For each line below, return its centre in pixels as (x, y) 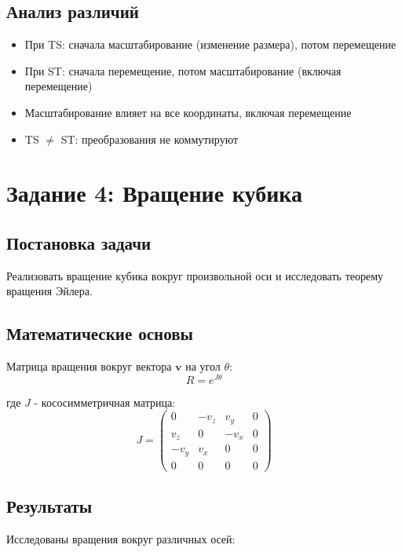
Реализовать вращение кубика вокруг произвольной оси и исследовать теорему (195, 275)
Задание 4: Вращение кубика (155, 193)
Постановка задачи (79, 242)
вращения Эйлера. (49, 291)
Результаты (49, 506)
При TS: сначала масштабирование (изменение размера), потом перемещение (210, 44)
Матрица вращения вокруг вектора (89, 366)
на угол (203, 366)
